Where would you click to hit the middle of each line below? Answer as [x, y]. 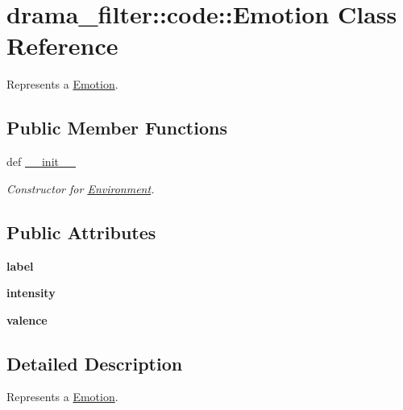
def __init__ [41, 162]
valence [27, 319]
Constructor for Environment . [81, 188]
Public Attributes [81, 232]
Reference [62, 46]
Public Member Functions [117, 128]
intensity [31, 293]
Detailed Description [95, 363]
